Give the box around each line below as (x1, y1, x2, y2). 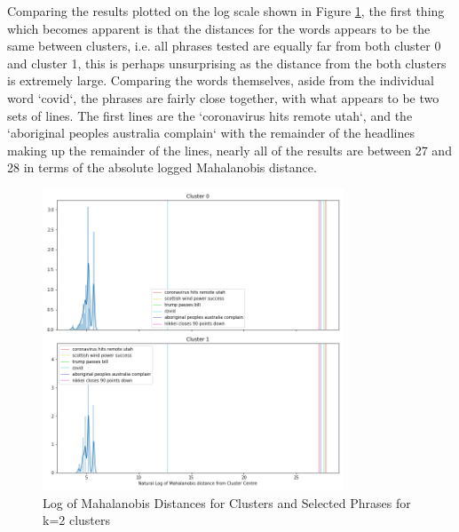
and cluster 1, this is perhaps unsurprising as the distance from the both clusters (7, 53, 447, 72)
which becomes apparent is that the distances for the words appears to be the (7, 19, 431, 37)
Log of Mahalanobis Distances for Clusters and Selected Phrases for (43, 493, 411, 512)
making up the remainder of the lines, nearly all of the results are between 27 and (7, 140, 452, 159)
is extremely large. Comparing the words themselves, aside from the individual (7, 71, 434, 90)
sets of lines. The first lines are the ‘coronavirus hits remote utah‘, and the (7, 106, 413, 124)
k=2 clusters (43, 511, 111, 529)
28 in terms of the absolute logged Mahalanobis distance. (7, 158, 317, 177)
